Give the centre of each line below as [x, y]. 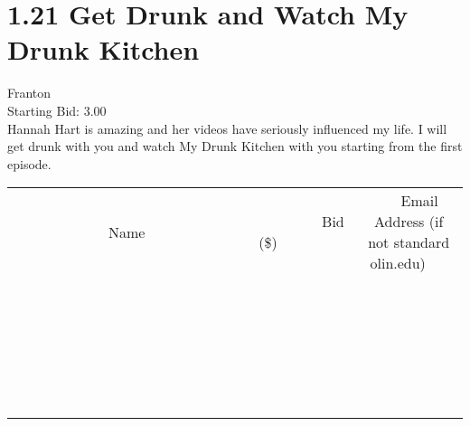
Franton [29, 93]
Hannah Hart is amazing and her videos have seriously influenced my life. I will [227, 128]
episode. [29, 163]
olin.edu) [398, 263]
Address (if [409, 222]
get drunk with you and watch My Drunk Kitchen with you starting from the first [235, 146]
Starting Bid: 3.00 [57, 110]
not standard [409, 242]
